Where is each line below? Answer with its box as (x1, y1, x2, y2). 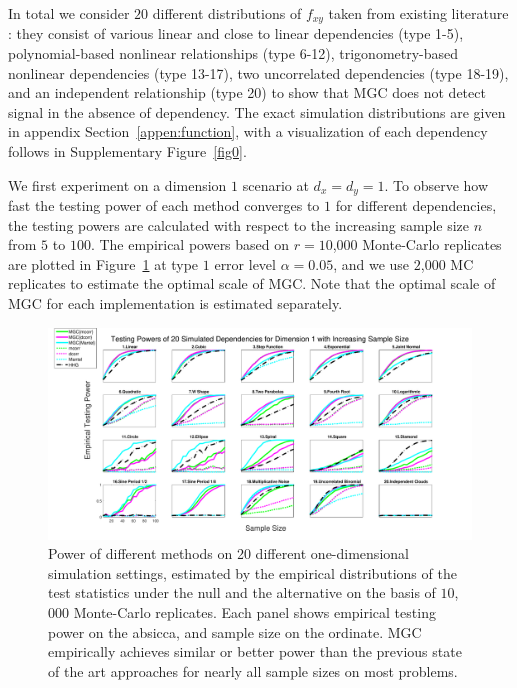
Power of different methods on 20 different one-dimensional (48, 543, 409, 564)
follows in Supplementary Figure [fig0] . (8, 141, 247, 162)
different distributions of (152, 3, 302, 23)
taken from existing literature (328, 3, 509, 23)
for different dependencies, (335, 195, 497, 216)
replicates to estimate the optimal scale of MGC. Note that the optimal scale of (8, 273, 496, 294)
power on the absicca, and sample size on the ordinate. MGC (48, 621, 422, 642)
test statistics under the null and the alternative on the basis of (48, 582, 436, 603)
